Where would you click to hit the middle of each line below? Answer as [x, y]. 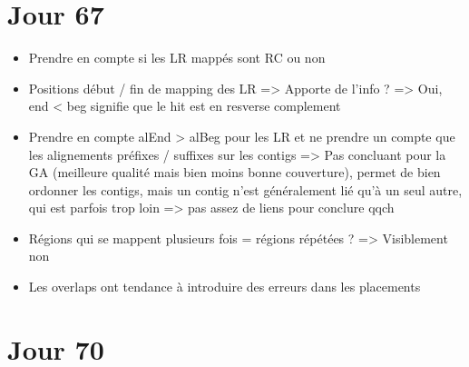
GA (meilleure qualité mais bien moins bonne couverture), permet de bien [234, 172]
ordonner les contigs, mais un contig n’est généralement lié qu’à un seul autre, [245, 189]
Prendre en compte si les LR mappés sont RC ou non [177, 58]
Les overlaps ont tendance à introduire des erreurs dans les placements [225, 287]
